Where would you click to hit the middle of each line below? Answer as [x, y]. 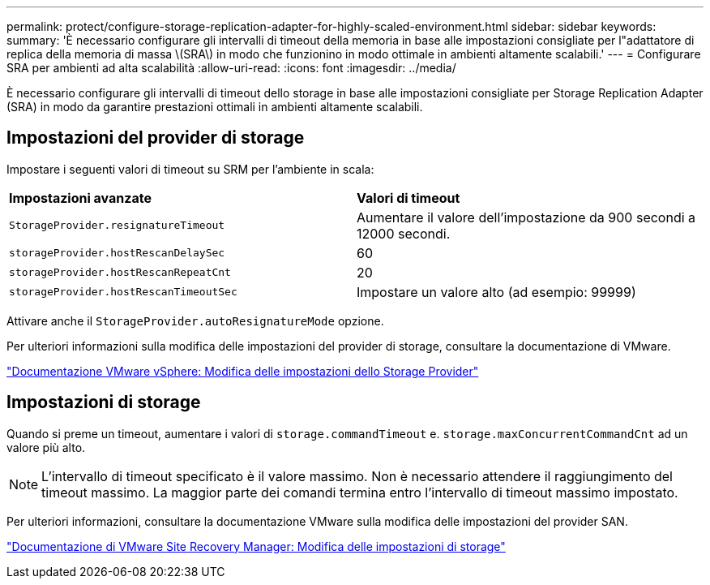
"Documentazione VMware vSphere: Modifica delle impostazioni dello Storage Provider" [243, 371]
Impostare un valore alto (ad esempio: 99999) [496, 292]
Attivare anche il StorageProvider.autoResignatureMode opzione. [195, 320]
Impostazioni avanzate [80, 198]
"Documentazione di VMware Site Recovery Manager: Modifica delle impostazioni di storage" [256, 546]
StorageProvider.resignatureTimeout [117, 226]
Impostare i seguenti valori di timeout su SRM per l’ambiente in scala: [190, 169]
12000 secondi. [404, 233]
